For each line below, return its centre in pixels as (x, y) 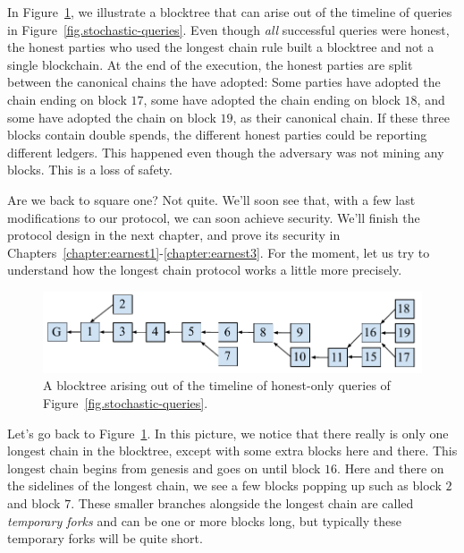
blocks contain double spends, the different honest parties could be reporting (217, 135)
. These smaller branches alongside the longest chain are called (242, 503)
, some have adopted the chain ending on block (272, 99)
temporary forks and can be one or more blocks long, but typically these (204, 520)
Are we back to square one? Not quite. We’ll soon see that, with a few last (211, 199)
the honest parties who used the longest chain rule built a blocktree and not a (221, 47)
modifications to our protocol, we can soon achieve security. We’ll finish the (214, 217)
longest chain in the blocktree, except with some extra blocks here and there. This (232, 451)
